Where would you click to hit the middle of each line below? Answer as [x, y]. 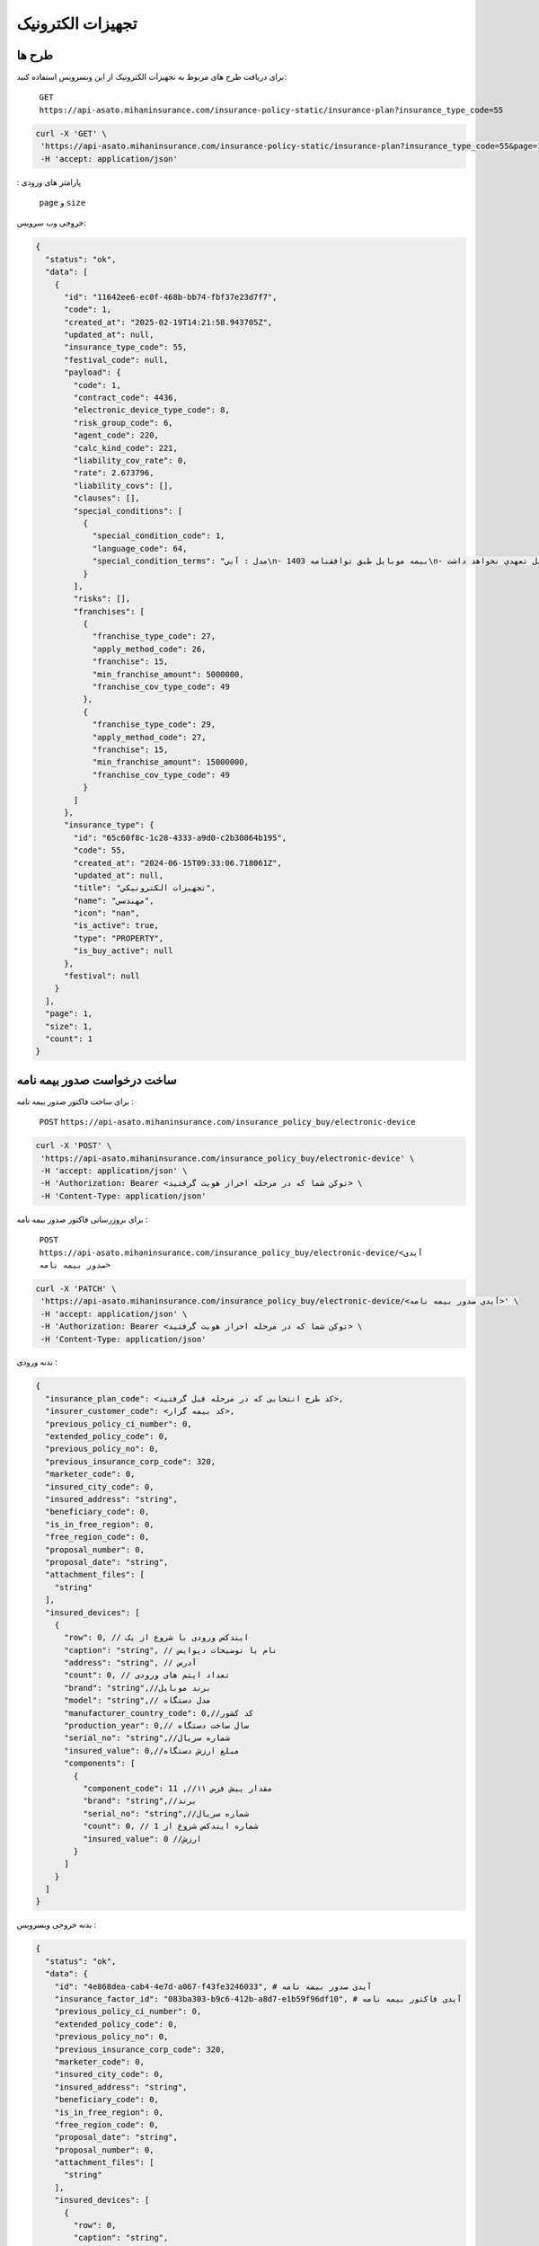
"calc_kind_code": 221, [126, 448]
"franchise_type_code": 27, [154, 637]
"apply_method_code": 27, [149, 737]
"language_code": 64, [140, 548]
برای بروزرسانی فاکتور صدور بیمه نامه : [82, 1219]
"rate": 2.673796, [114, 473]
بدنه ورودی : [37, 1362]
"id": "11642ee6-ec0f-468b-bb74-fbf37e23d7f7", [171, 297]
